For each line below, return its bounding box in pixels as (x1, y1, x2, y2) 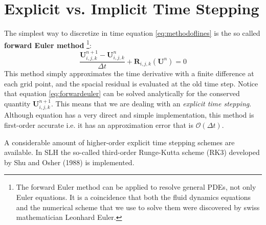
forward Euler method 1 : (4, 38, 92, 50)
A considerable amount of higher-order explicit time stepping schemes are (4, 137, 235, 147)
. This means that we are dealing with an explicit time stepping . (51, 98, 252, 109)
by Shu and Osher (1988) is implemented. (4, 156, 135, 167)
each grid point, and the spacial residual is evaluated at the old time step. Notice (4, 78, 258, 88)
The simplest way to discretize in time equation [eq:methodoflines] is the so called (4, 28, 260, 38)
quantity (4, 98, 31, 109)
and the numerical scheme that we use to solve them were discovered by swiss (16, 201, 260, 212)
